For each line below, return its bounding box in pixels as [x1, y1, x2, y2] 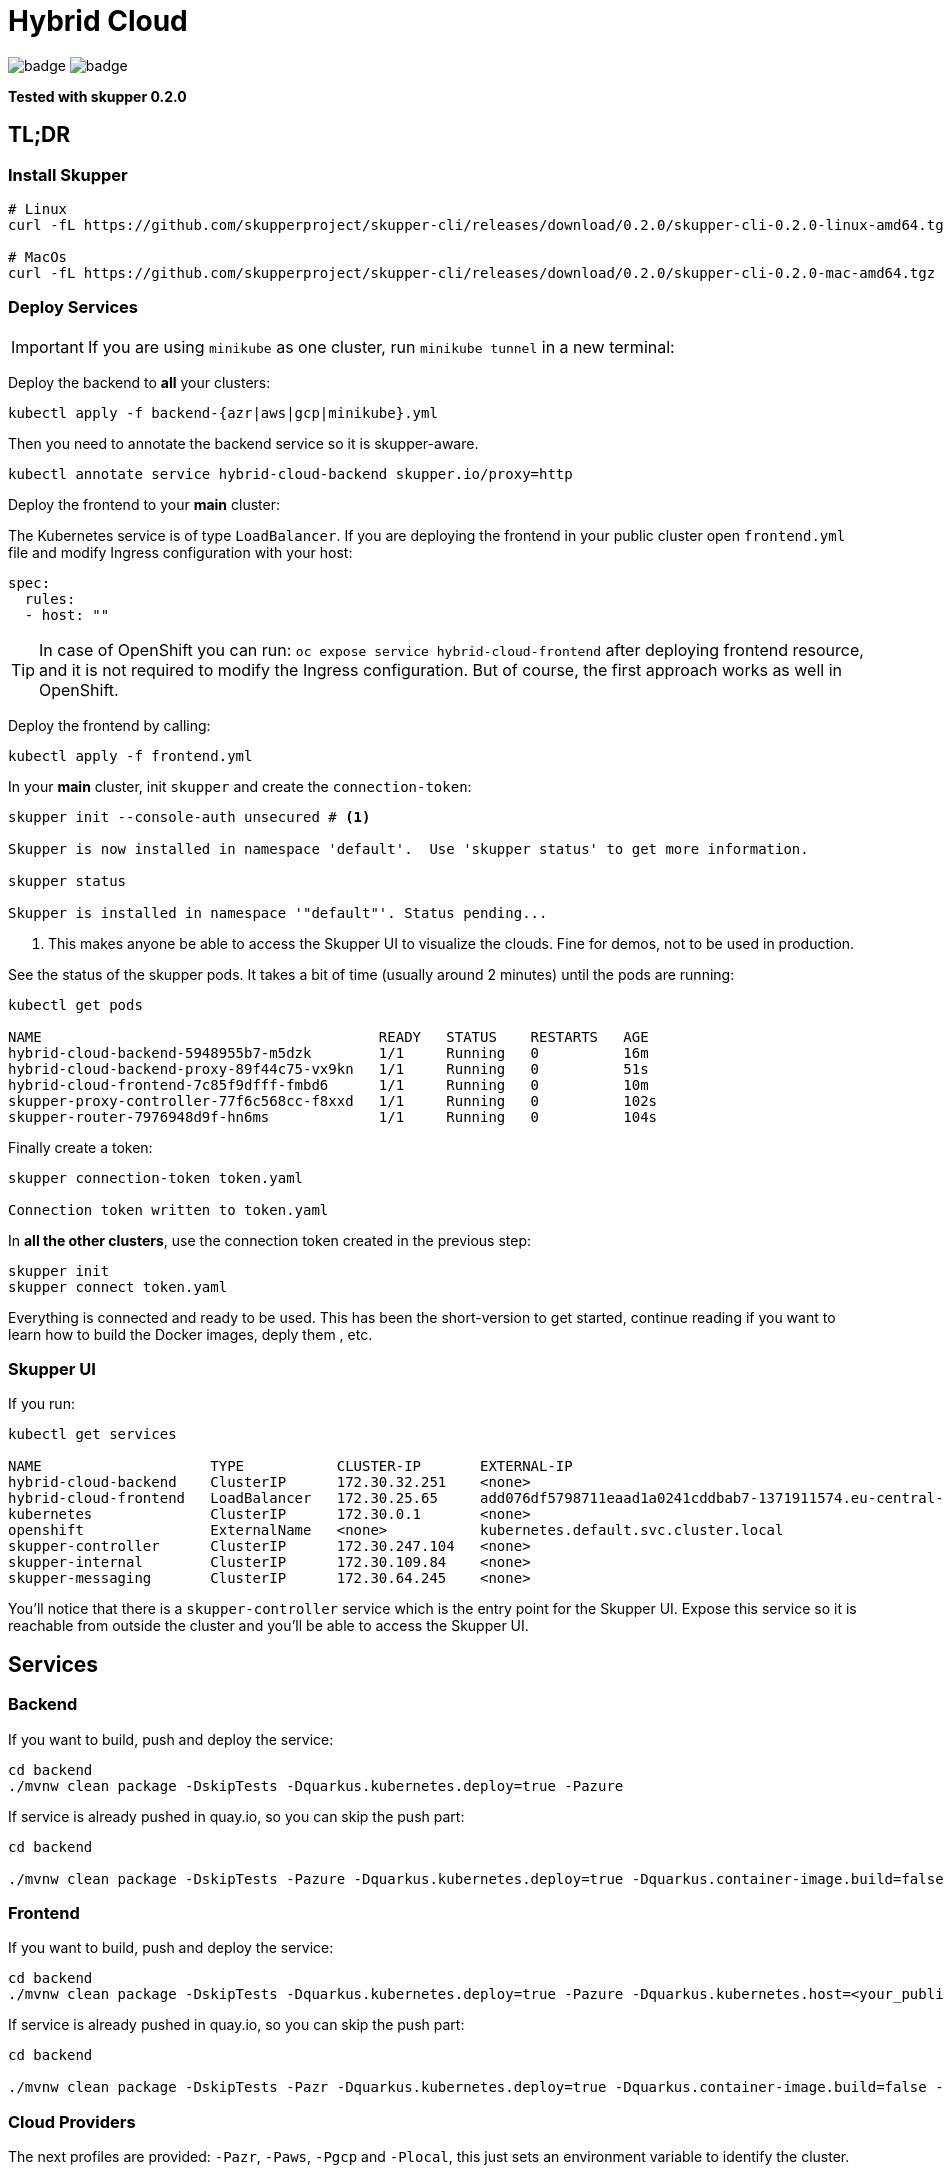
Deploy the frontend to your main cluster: [8, 495, 280, 513]
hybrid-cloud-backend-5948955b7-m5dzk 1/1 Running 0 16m [8, 1044, 649, 1061]
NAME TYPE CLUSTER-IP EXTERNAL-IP [8, 1458, 573, 1475]
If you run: [8, 1395, 75, 1413]
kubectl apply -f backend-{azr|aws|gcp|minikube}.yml [8, 404, 438, 421]
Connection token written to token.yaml [8, 1201, 329, 1218]
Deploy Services [8, 297, 138, 318]
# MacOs [8, 248, 68, 265]
